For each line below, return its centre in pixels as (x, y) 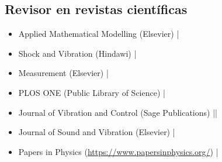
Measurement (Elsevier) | (63, 73)
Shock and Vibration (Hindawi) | (77, 53)
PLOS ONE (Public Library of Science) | (92, 92)
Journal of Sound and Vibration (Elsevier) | (97, 132)
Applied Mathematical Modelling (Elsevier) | (99, 34)
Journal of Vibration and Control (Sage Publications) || (118, 112)
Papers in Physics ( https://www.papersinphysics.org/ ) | (118, 151)
